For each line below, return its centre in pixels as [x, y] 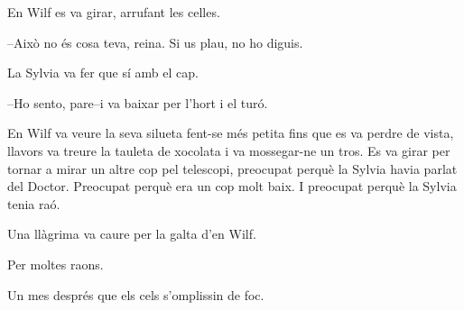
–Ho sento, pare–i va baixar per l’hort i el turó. [138, 102]
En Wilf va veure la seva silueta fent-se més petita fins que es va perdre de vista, [231, 133]
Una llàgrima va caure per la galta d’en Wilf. [132, 234]
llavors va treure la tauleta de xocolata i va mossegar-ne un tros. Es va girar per [229, 150]
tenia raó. [34, 203]
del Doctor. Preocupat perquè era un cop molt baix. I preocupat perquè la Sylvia [232, 186]
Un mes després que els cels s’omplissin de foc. [136, 294]
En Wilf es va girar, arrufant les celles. [114, 12]
